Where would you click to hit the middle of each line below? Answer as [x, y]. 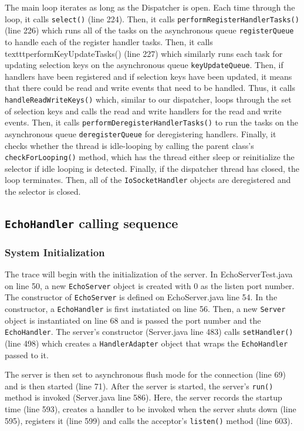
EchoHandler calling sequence [92, 223]
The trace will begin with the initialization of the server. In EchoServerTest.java [149, 274]
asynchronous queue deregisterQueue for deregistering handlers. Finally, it [141, 133]
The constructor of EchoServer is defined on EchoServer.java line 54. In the [141, 297]
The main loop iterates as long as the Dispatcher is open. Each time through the [150, 7]
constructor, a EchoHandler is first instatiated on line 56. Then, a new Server [145, 309]
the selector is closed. [43, 191]
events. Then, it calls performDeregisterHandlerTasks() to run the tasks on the [151, 122]
